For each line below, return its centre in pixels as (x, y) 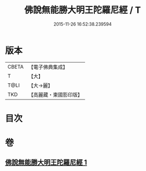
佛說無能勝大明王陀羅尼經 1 (46, 162)
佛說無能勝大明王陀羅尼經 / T (83, 10)
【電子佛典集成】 (48, 67)
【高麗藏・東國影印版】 (55, 95)
